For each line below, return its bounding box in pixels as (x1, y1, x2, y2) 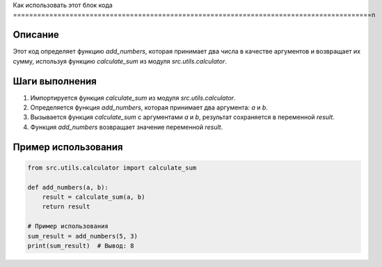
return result (42, 203, 90, 211)
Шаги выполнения (13, 75, 97, 87)
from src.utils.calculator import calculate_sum (27, 164, 197, 171)
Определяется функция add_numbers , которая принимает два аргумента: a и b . (30, 103, 268, 112)
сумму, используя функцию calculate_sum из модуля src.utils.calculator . (13, 56, 228, 66)
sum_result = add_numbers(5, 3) (27, 232, 138, 240)
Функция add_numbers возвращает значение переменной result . (30, 123, 223, 131)
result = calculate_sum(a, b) (42, 192, 145, 201)
